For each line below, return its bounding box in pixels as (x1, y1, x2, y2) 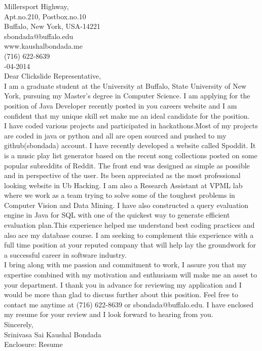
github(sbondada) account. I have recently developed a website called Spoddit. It (4, 140, 256, 151)
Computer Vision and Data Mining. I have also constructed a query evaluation (4, 199, 249, 210)
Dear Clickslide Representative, (4, 71, 101, 81)
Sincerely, (4, 319, 33, 329)
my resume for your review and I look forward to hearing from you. (4, 309, 213, 320)
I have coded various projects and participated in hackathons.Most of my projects (4, 120, 258, 131)
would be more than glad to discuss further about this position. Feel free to (4, 289, 238, 300)
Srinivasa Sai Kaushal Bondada (4, 329, 101, 339)
